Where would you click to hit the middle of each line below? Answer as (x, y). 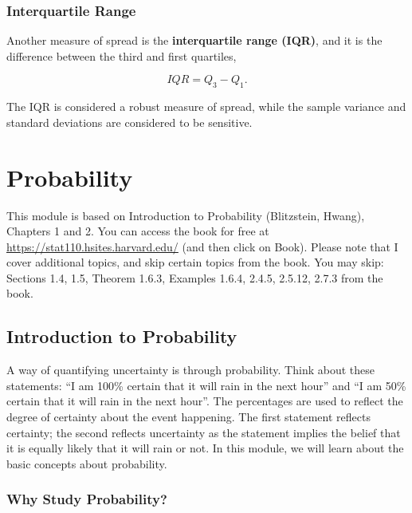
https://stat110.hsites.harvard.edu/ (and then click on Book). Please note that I (202, 246)
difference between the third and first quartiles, (122, 55)
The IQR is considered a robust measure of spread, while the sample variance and (206, 107)
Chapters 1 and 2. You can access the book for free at (138, 231)
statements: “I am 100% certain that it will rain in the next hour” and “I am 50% (206, 385)
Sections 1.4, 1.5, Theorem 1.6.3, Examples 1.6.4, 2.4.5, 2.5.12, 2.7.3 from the (195, 277)
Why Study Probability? (87, 499)
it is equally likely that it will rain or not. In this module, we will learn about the (205, 448)
